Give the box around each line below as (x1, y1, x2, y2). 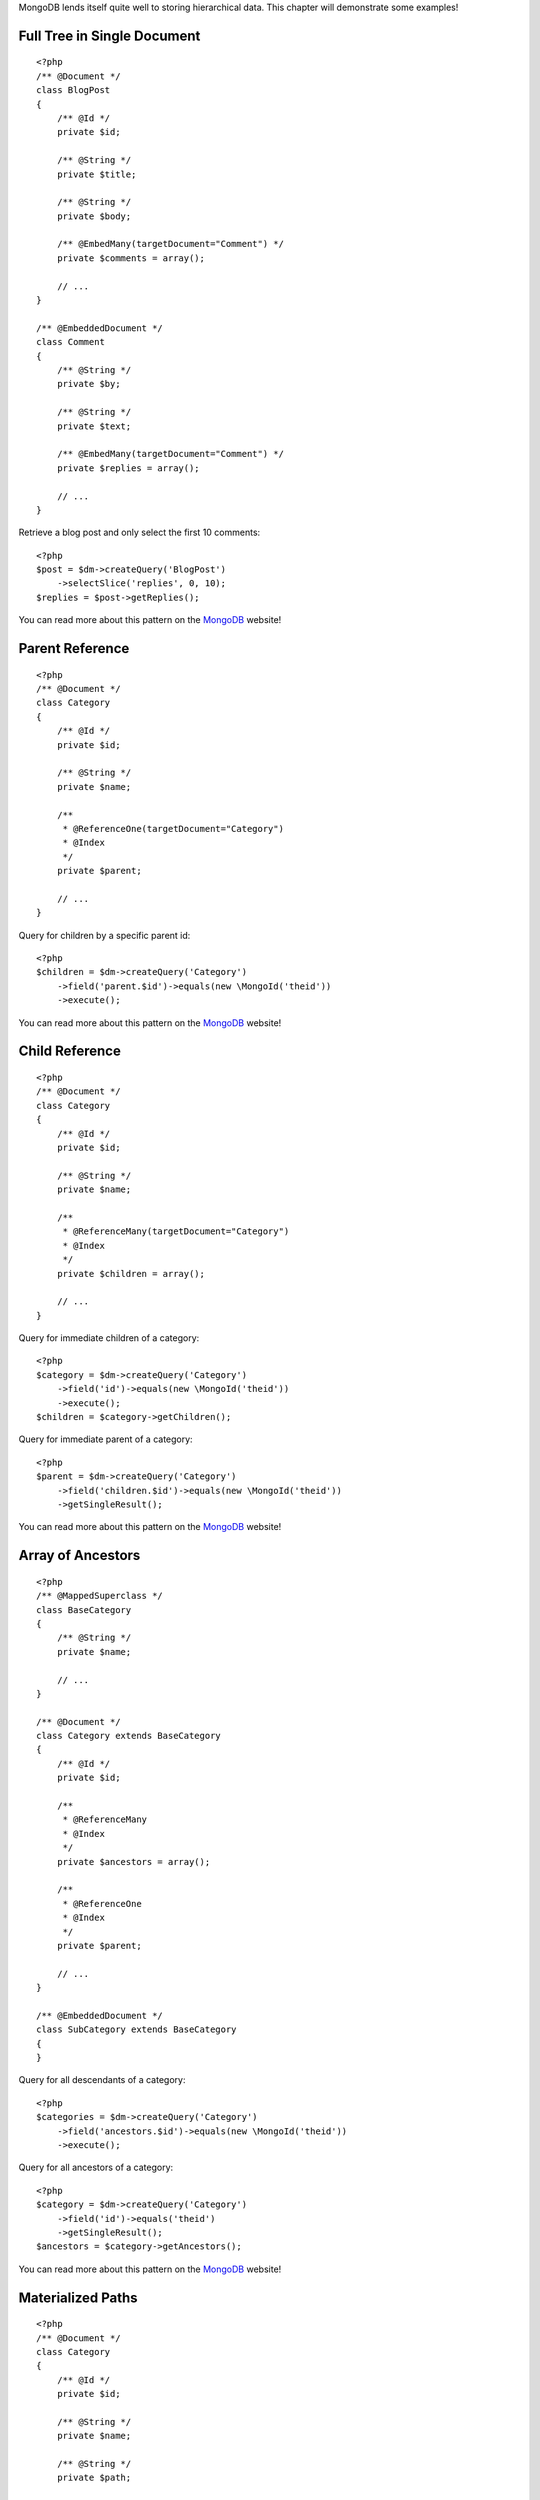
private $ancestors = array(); (56, 1856, 211, 1867)
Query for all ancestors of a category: (18, 2161, 174, 2174)
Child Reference (18, 1043, 122, 1060)
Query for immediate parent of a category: (18, 1433, 194, 1445)
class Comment (36, 336, 105, 348)
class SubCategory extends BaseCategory (36, 2024, 237, 2035)
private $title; (56, 168, 137, 180)
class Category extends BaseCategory (36, 1730, 222, 1742)
